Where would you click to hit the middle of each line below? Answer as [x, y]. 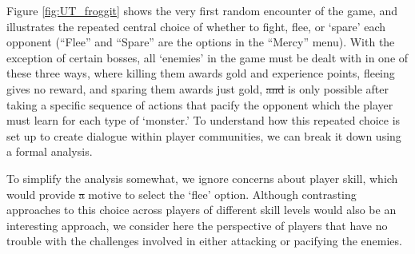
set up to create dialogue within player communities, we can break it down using [204, 135]
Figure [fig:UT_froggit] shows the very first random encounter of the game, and [202, 10]
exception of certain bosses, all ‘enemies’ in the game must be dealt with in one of [207, 57]
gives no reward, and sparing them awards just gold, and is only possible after [198, 88]
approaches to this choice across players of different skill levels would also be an [202, 210]
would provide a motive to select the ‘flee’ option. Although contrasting [182, 194]
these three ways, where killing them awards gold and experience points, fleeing [201, 73]
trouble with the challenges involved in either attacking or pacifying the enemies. [204, 241]
